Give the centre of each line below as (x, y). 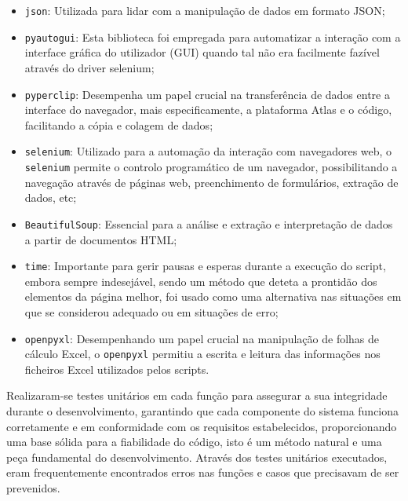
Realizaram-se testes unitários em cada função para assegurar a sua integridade (197, 395)
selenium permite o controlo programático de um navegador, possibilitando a (211, 166)
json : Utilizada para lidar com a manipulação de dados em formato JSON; (205, 10)
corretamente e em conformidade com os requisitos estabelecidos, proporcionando (202, 426)
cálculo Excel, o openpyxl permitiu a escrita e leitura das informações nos (202, 354)
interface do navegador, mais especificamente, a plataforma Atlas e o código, (208, 110)
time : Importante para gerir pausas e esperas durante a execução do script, (205, 266)
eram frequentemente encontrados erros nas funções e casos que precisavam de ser (203, 472)
